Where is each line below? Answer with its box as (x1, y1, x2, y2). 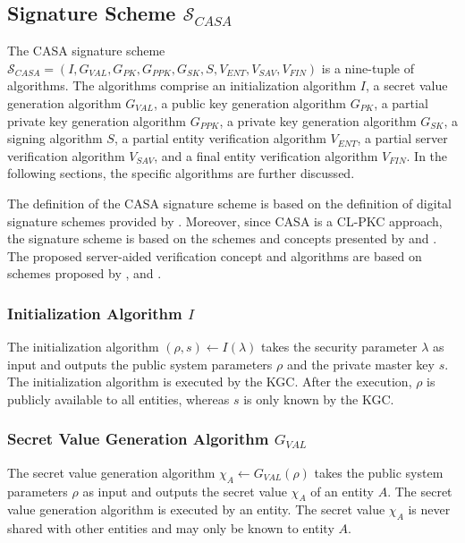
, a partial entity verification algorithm (114, 129, 326, 148)
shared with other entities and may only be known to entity (7, 519, 334, 538)
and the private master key (286, 354, 435, 373)
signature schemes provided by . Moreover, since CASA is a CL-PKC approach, (7, 211, 443, 230)
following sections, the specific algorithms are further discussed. (7, 164, 355, 182)
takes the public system (314, 462, 444, 481)
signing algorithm (7, 129, 103, 148)
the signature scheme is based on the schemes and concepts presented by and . (7, 229, 437, 248)
